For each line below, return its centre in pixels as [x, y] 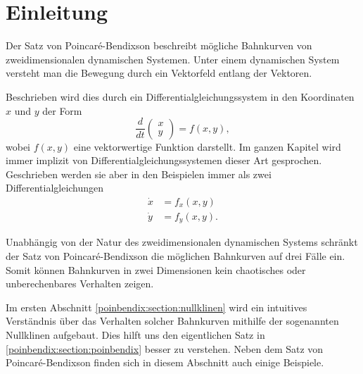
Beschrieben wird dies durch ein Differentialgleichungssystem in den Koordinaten [180, 96]
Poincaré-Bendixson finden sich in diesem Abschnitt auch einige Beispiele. [165, 362]
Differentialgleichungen [55, 188]
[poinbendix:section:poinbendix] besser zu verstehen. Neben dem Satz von [165, 348]
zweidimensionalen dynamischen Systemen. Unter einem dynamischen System [173, 59]
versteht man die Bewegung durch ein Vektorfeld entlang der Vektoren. [159, 73]
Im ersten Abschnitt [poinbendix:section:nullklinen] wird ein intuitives [157, 307]
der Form [62, 110]
